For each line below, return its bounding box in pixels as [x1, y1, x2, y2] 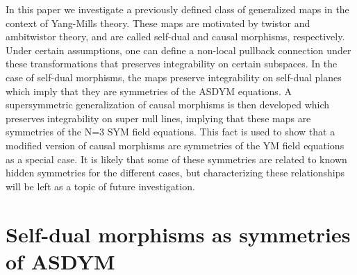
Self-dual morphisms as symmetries [6, 219, 351, 248]
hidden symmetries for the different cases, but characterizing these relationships [6, 165, 345, 180]
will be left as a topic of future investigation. [6, 178, 195, 193]
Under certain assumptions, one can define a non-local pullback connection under [6, 42, 351, 57]
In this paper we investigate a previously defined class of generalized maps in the [6, 2, 349, 16]
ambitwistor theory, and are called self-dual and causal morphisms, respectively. [6, 29, 345, 44]
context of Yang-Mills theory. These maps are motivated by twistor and [6, 15, 310, 30]
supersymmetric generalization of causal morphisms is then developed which [6, 97, 330, 112]
